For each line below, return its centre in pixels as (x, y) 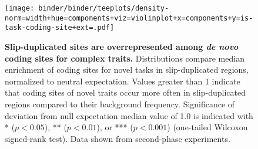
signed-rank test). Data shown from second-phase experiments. (118, 138)
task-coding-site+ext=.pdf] (60, 28)
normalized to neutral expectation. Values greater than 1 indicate (123, 81)
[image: (20, 8)
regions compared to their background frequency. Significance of (120, 104)
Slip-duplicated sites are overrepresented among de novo (122, 46)
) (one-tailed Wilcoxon (207, 127)
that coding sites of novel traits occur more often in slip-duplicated (125, 92)
